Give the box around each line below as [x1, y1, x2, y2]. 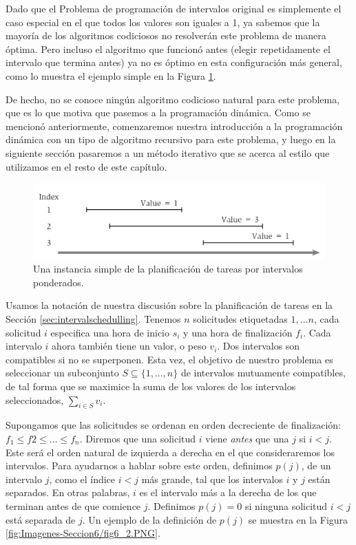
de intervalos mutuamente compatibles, [180, 365, 346, 380]
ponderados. [33, 275, 84, 289]
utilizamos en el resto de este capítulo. [6, 159, 167, 173]
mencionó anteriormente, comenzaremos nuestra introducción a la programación [6, 118, 343, 133]
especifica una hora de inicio [50, 325, 169, 339]
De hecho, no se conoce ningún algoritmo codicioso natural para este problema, [6, 92, 340, 106]
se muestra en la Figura [248, 512, 348, 526]
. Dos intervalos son [217, 339, 300, 353]
